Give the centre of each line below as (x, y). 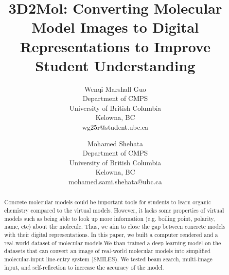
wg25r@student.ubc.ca (115, 127)
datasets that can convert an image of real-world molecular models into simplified (107, 251)
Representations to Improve (115, 46)
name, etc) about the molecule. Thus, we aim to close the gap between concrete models (115, 226)
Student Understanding (115, 65)
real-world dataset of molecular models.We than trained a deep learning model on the (113, 243)
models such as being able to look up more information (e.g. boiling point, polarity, (110, 218)
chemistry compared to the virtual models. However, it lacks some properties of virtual (114, 210)
